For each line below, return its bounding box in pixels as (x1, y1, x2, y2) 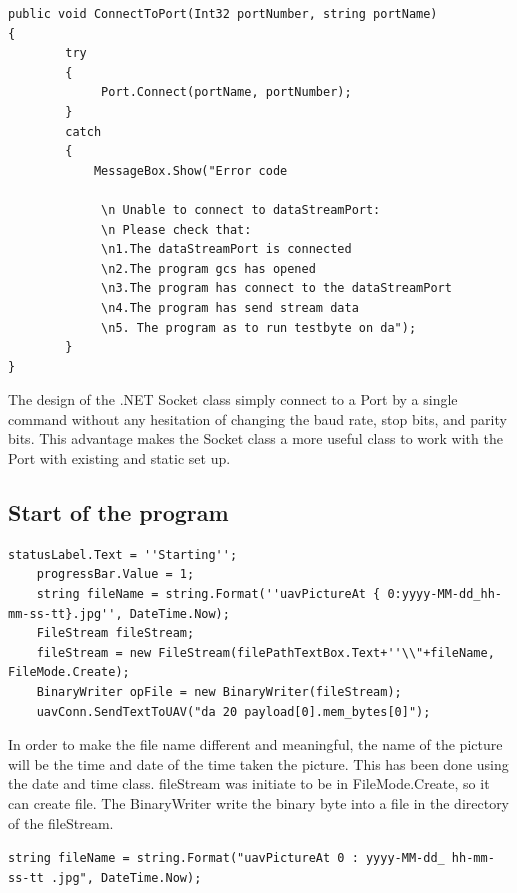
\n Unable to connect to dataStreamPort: (101, 202, 381, 217)
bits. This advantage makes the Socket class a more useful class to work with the (8, 428, 503, 449)
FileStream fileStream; (36, 626, 195, 641)
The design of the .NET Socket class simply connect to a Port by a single (8, 389, 458, 410)
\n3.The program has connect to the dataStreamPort (101, 281, 452, 296)
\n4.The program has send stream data (101, 300, 359, 315)
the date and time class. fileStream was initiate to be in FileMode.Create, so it (8, 773, 490, 794)
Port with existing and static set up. (8, 448, 231, 469)
